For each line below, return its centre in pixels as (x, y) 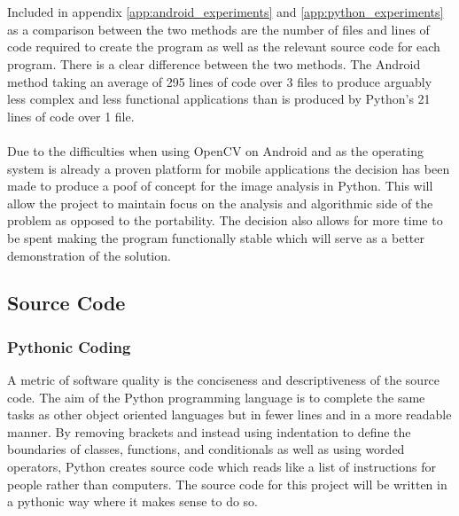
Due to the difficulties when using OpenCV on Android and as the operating (215, 150)
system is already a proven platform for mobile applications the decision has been (229, 168)
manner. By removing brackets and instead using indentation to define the (209, 431)
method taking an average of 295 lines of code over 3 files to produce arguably (220, 81)
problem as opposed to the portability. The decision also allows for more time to (225, 220)
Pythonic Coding (69, 346)
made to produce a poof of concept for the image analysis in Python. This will (220, 186)
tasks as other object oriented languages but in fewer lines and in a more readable (229, 414)
